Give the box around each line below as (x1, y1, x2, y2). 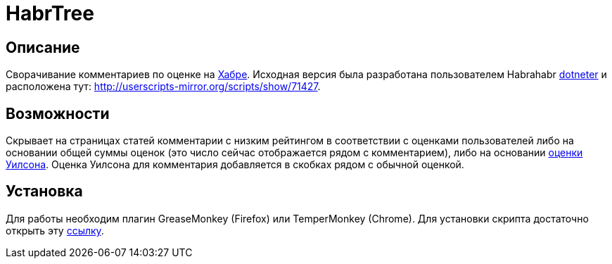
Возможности (6, 104, 110, 122)
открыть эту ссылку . (6, 224, 104, 237)
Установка (6, 182, 83, 201)
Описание (6, 38, 80, 56)
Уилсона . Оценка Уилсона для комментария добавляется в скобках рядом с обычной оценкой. (6, 158, 464, 171)
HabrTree (6, 1, 94, 25)
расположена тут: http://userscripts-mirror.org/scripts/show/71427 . (6, 80, 321, 93)
